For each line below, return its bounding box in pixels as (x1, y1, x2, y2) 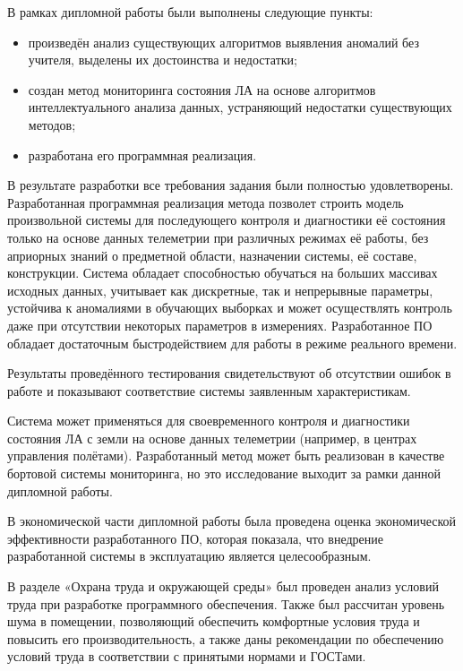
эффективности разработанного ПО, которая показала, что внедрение (7, 529, 383, 547)
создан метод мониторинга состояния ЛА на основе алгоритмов (28, 80, 376, 99)
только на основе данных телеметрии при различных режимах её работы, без (7, 228, 429, 246)
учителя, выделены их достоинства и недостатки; (28, 50, 297, 69)
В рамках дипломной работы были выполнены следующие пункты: (7, 3, 373, 21)
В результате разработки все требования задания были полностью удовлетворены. (7, 176, 454, 194)
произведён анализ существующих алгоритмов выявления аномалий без (28, 32, 419, 51)
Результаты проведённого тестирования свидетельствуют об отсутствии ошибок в (7, 364, 451, 383)
